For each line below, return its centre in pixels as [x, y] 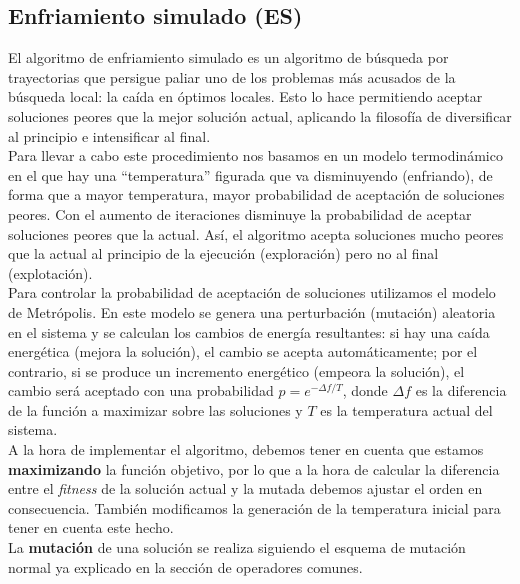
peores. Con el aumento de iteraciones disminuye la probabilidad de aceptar [240, 213]
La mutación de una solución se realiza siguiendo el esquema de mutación [237, 547]
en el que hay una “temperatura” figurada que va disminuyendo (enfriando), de [250, 174]
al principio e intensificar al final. [109, 135]
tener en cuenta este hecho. [91, 527]
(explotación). [50, 272]
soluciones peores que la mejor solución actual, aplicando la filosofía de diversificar [260, 115]
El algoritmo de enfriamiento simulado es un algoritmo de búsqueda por [228, 57]
